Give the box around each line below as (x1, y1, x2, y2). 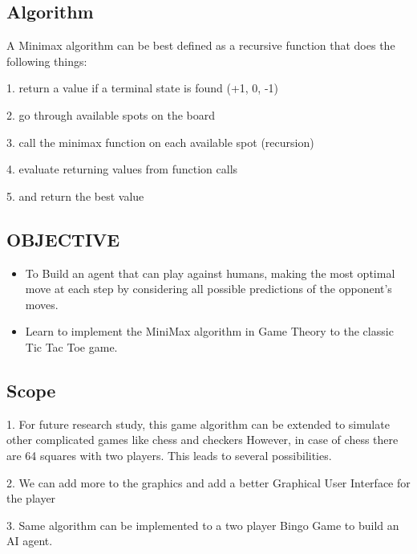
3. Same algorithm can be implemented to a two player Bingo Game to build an (6, 516, 399, 533)
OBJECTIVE (6, 226, 120, 251)
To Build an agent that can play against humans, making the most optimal (25, 264, 395, 281)
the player (6, 490, 56, 507)
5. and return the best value (6, 187, 144, 204)
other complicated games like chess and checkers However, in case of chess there (6, 431, 399, 448)
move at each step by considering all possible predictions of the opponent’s (25, 280, 392, 297)
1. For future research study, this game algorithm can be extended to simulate (6, 415, 390, 432)
